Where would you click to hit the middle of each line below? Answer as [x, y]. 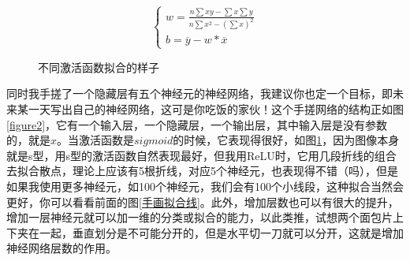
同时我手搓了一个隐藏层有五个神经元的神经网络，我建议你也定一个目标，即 [199, 93]
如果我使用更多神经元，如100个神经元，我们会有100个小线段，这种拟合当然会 [205, 186]
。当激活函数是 [96, 140]
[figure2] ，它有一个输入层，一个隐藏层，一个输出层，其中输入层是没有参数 [197, 124]
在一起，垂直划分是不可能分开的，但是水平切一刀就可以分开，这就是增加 [216, 232]
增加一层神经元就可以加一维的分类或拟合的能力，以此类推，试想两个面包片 [199, 217]
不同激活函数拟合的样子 [99, 67]
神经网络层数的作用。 [61, 248]
